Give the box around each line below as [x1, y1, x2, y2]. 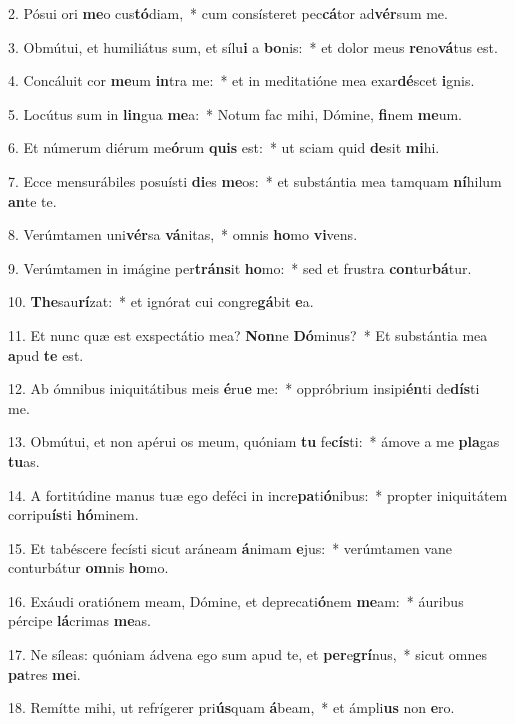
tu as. [8, 450, 40, 471]
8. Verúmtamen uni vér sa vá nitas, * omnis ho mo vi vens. [8, 224, 358, 245]
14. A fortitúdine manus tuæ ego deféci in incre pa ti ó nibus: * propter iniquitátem [8, 484, 508, 505]
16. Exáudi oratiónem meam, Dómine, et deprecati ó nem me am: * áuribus [8, 590, 464, 611]
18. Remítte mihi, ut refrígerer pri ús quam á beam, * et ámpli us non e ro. [8, 697, 455, 718]
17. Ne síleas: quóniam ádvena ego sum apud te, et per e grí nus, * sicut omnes [8, 644, 487, 665]
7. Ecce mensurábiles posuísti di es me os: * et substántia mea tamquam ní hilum [8, 170, 502, 191]
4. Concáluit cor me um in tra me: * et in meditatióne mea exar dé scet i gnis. [8, 70, 475, 91]
